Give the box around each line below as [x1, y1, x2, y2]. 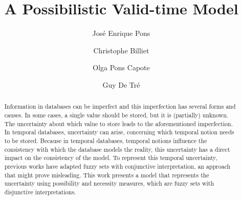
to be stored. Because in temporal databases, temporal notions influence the [4, 136, 207, 145]
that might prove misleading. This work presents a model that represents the [4, 170, 209, 179]
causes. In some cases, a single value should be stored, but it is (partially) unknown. [4, 110, 229, 119]
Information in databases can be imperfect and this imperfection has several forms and [4, 102, 236, 111]
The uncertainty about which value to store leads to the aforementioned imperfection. [4, 119, 233, 128]
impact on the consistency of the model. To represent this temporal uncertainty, [4, 153, 217, 162]
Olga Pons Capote [93, 62, 150, 73]
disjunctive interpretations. [4, 187, 76, 196]
